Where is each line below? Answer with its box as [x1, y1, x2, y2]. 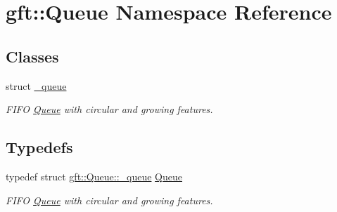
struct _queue [6, 78, 67, 93]
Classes [6, 45, 59, 67]
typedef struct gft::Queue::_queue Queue [6, 168, 183, 183]
